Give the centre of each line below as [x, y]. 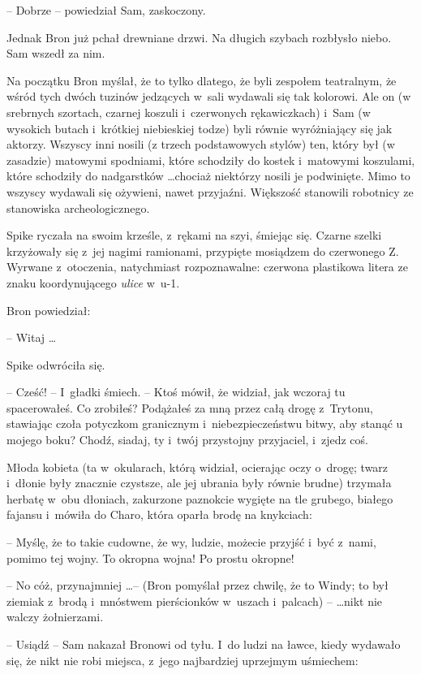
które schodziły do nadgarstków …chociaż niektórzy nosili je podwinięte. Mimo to [208, 176]
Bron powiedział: [49, 310]
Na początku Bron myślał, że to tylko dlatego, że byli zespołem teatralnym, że [202, 80]
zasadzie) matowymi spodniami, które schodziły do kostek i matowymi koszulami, [211, 160]
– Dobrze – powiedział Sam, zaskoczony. [106, 10]
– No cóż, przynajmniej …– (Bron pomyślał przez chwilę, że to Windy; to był [198, 585]
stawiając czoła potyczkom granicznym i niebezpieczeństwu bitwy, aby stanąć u [205, 423]
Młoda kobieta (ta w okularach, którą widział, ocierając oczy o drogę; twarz [198, 467]
